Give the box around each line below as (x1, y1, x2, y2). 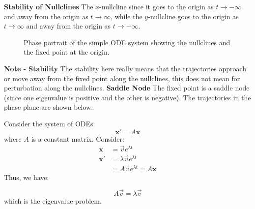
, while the (111, 11, 142, 21)
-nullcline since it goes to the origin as (99, 1, 214, 11)
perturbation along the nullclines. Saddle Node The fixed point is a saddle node (4, 83, 250, 93)
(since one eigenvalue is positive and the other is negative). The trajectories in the (4, 92, 251, 102)
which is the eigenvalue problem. (4, 195, 102, 206)
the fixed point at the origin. (24, 47, 110, 57)
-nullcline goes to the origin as (148, 11, 239, 21)
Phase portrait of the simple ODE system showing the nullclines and (24, 37, 230, 47)
